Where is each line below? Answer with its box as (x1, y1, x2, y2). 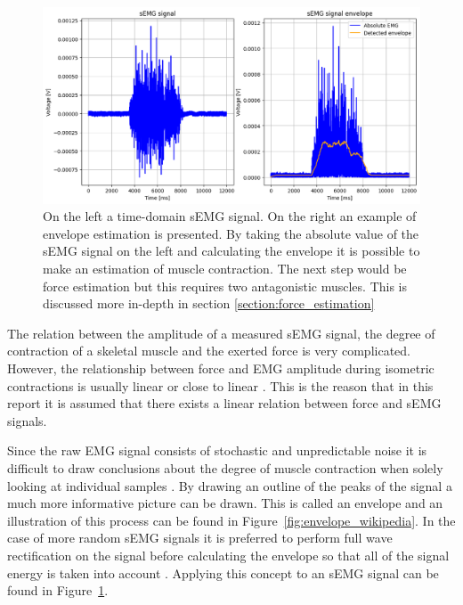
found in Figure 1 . (7, 581, 109, 600)
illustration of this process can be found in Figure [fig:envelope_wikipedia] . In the (7, 511, 456, 529)
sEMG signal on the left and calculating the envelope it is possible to (43, 241, 420, 260)
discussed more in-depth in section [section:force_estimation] (43, 294, 375, 313)
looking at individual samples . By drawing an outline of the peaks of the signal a (7, 476, 452, 495)
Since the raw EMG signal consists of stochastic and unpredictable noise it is (7, 441, 427, 460)
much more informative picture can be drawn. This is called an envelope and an (7, 494, 443, 512)
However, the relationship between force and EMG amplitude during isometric (7, 359, 435, 378)
